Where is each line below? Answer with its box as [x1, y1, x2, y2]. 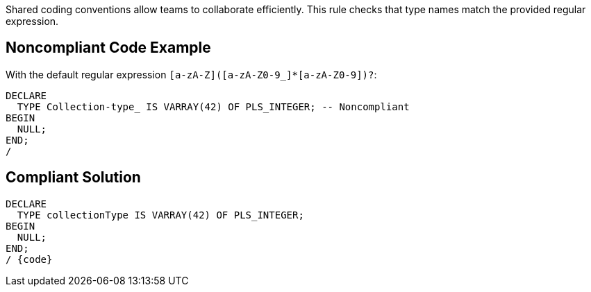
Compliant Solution [6, 169, 141, 187]
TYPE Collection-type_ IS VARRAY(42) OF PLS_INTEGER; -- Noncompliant [17, 101, 410, 112]
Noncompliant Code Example [6, 39, 211, 57]
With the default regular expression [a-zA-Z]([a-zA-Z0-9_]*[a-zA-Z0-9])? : [6, 68, 377, 80]
